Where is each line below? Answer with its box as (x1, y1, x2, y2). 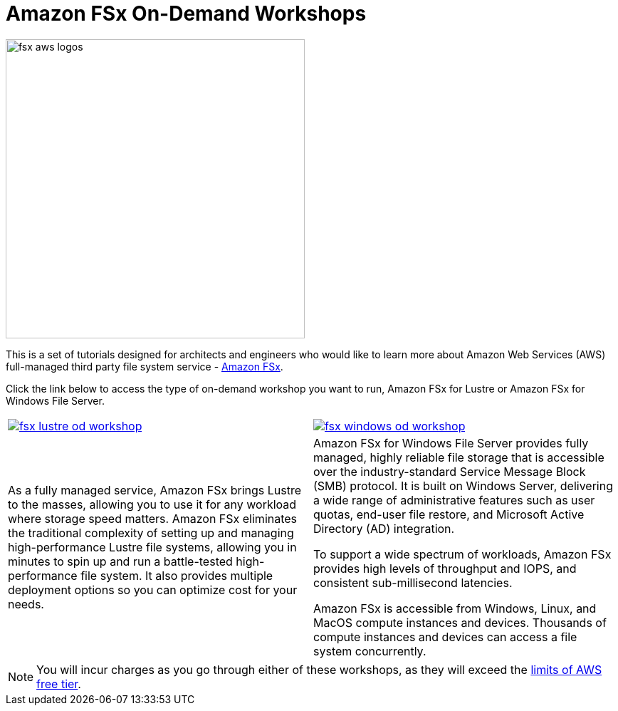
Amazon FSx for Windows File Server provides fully (313, 435, 589, 450)
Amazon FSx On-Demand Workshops (6, 1, 367, 26)
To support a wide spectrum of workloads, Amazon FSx (313, 546, 612, 561)
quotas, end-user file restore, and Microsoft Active (313, 507, 585, 521)
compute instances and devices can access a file (313, 629, 577, 644)
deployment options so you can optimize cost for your (8, 582, 298, 597)
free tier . (36, 676, 81, 691)
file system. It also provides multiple (80, 568, 273, 583)
